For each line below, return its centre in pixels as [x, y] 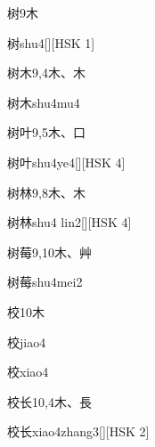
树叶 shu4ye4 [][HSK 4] [66, 162]
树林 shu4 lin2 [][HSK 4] [69, 222]
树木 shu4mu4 [44, 102]
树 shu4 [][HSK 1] [51, 42]
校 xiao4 [28, 372]
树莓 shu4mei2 [45, 282]
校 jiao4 [27, 341]
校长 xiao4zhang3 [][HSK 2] [78, 431]
